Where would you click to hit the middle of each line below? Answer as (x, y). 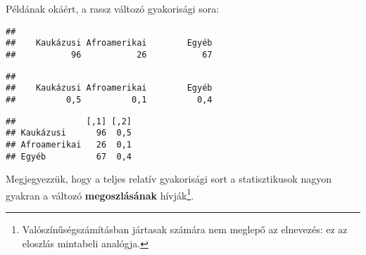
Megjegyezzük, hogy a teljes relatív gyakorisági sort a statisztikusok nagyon (169, 179)
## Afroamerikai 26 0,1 (69, 144)
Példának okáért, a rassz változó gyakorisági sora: (113, 8)
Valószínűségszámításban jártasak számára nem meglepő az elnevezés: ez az (185, 229)
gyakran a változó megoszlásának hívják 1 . (100, 194)
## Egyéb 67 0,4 (69, 156)
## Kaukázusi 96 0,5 (69, 133)
